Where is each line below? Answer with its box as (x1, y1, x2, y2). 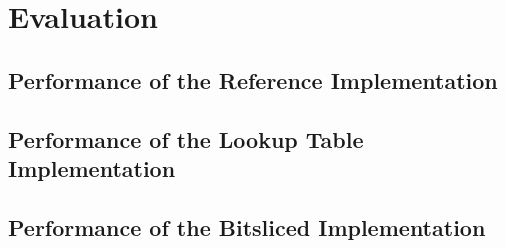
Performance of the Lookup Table (8, 123, 364, 154)
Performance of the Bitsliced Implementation (8, 211, 486, 242)
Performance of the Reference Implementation (8, 64, 498, 95)
